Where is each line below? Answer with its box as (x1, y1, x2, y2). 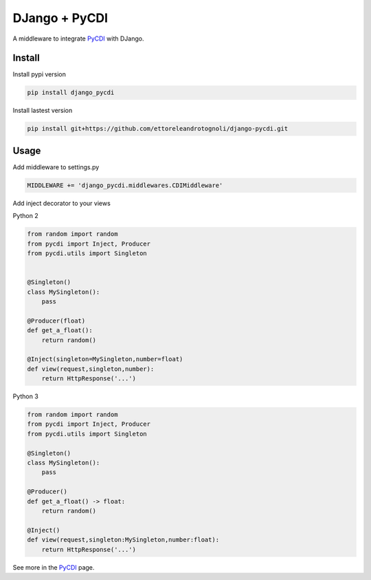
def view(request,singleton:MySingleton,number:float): (27, 536, 220, 544)
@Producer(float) (27, 316, 86, 325)
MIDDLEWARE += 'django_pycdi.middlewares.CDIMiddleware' (27, 181, 223, 189)
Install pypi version (12, 70, 67, 78)
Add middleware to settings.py (12, 162, 100, 171)
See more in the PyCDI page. (12, 563, 95, 571)
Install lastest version (12, 107, 73, 115)
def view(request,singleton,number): (27, 365, 155, 373)
